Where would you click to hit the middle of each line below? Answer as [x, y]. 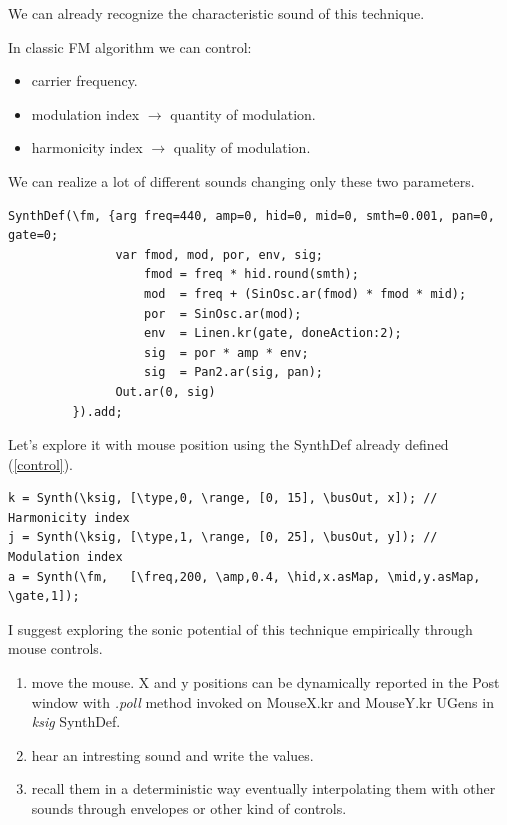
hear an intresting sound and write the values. [172, 754]
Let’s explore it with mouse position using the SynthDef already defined [228, 444]
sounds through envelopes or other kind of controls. [189, 808]
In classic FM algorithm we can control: [130, 46]
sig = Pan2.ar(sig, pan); [234, 372]
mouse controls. [55, 648]
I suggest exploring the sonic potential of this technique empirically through [240, 628]
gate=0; [33, 235]
